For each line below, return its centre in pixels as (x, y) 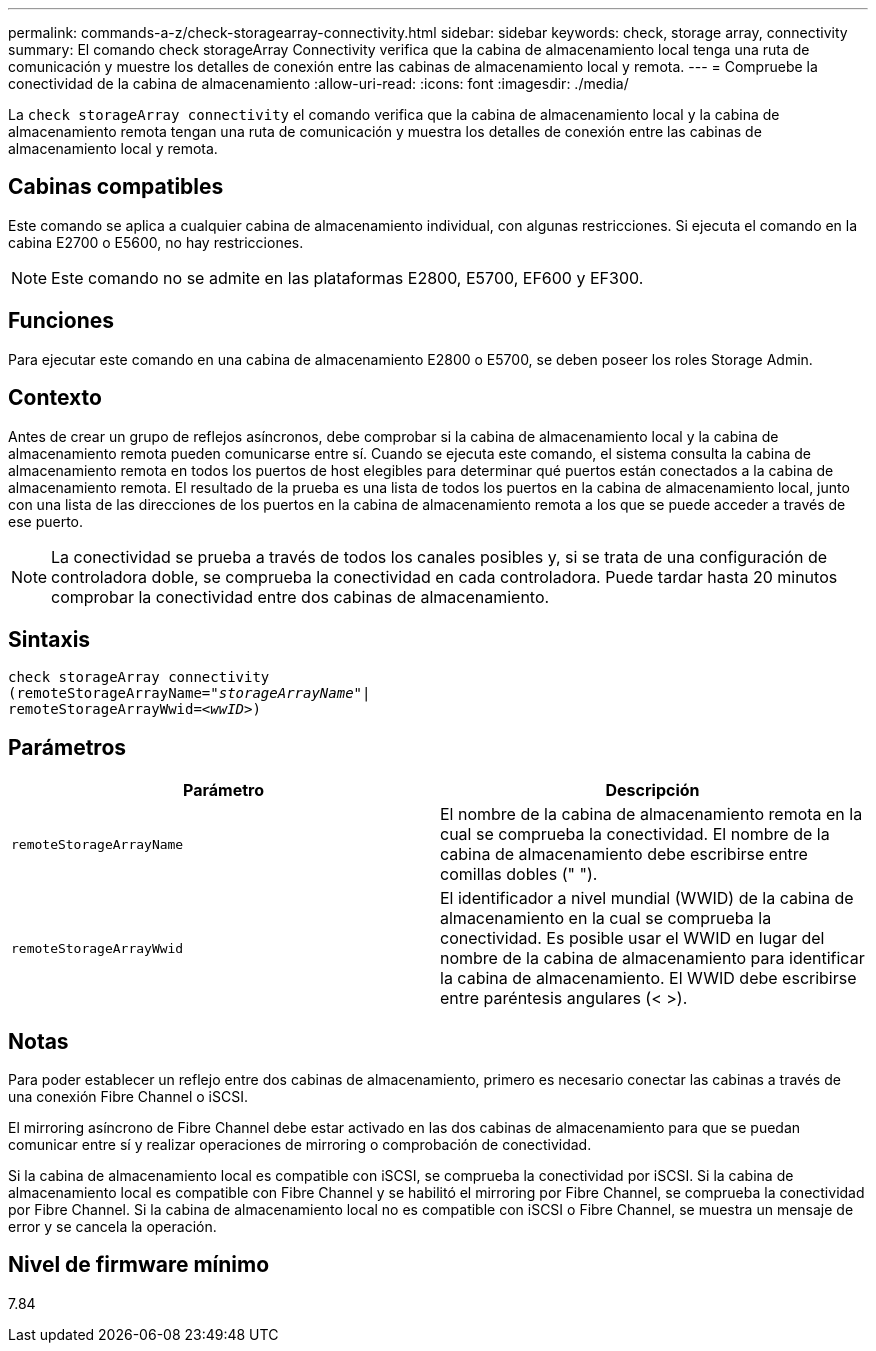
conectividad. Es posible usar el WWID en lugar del (632, 938)
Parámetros (67, 747)
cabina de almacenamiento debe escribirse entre (624, 854)
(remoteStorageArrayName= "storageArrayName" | (189, 693)
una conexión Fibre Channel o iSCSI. (128, 1097)
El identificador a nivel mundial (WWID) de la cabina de (647, 898)
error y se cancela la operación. (112, 1227)
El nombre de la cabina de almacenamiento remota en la (651, 814)
